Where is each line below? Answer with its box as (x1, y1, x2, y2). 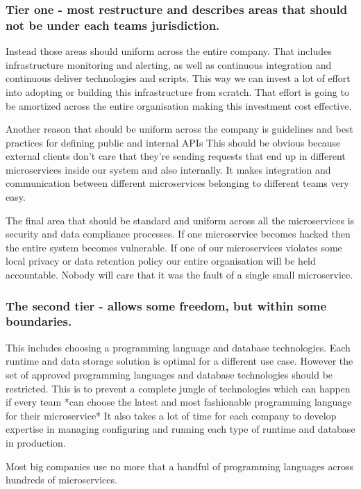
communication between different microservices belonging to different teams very (6, 176, 349, 190)
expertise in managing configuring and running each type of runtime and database (6, 422, 355, 436)
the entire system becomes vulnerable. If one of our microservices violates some (6, 240, 342, 254)
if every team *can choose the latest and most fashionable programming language (6, 395, 352, 409)
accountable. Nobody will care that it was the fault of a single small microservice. (6, 267, 353, 282)
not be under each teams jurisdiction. (6, 16, 220, 33)
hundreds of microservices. (6, 472, 117, 487)
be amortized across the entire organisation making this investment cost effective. (6, 98, 352, 113)
